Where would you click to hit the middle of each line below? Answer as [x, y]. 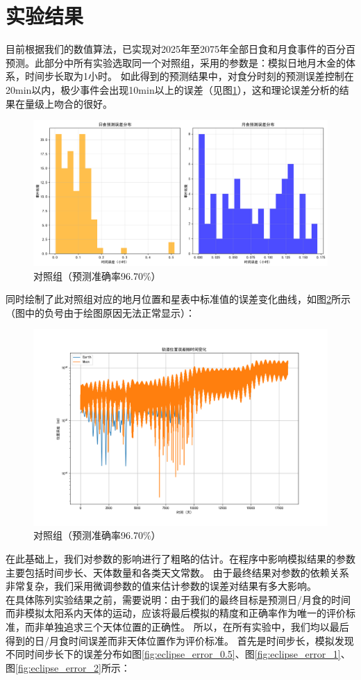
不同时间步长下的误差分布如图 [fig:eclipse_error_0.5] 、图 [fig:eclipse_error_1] [173, 654]
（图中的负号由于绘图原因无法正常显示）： [100, 312]
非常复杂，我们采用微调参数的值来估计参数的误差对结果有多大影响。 [161, 586]
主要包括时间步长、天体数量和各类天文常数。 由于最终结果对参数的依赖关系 [177, 572]
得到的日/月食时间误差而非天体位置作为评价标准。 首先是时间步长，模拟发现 [180, 640]
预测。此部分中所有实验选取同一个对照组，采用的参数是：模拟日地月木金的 [176, 62]
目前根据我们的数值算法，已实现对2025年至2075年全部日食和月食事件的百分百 [180, 49]
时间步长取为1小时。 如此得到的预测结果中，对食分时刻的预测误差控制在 [189, 76]
